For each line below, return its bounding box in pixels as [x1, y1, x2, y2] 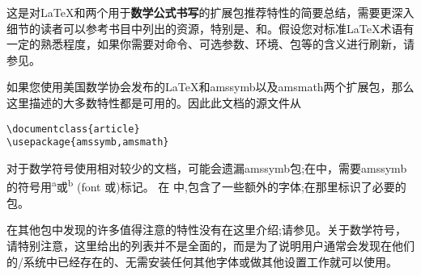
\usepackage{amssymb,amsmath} [6, 136, 169, 148]
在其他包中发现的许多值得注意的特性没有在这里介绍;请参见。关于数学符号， [6, 221, 406, 238]
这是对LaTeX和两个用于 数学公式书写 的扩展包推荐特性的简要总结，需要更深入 [6, 4, 415, 20]
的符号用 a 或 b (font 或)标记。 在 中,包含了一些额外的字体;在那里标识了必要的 [6, 176, 406, 195]
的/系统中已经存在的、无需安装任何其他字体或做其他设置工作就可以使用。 [6, 253, 398, 270]
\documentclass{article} [6, 123, 140, 135]
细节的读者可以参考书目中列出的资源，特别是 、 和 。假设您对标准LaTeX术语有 [6, 19, 415, 36]
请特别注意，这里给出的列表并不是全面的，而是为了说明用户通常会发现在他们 [6, 236, 415, 253]
